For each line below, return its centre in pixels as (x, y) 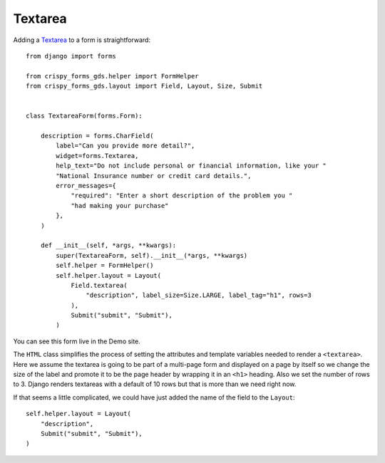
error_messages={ (86, 186)
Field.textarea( (99, 285)
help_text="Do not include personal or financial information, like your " (191, 166)
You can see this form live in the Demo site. (77, 341)
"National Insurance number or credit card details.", (154, 176)
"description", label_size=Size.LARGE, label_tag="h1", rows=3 (199, 295)
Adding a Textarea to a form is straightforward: (82, 40)
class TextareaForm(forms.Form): (84, 116)
